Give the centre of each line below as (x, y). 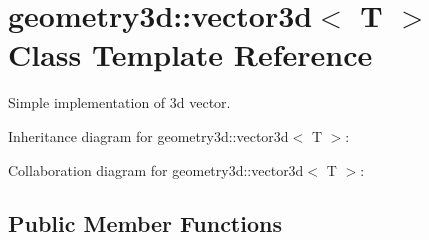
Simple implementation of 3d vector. (119, 102)
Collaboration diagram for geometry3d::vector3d (156, 169)
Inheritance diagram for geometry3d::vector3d (148, 135)
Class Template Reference (190, 54)
